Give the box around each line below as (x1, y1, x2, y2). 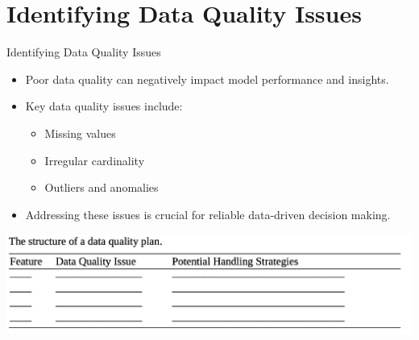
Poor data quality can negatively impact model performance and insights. (25, 70, 389, 87)
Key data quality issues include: (25, 97, 183, 114)
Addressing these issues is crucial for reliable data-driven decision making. (25, 205, 391, 222)
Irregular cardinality (44, 151, 145, 168)
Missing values (44, 124, 116, 141)
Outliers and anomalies (44, 179, 159, 196)
